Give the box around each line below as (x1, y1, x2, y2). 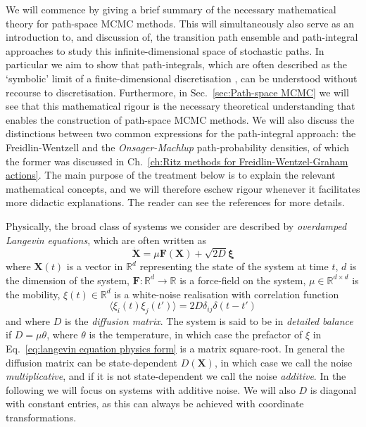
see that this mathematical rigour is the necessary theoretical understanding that (6, 98, 355, 113)
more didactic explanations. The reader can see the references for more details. (6, 195, 345, 210)
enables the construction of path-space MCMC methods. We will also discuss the (6, 112, 355, 127)
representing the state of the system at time (139, 259, 329, 274)
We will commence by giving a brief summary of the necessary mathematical (6, 2, 336, 16)
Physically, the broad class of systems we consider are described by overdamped (6, 218, 347, 233)
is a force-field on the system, (179, 272, 306, 287)
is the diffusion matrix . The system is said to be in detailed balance (64, 313, 353, 328)
